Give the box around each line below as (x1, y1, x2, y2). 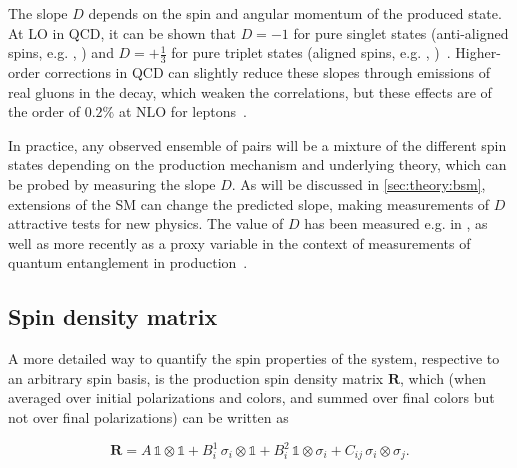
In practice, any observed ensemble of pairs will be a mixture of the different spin (8, 134, 507, 155)
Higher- (455, 42, 501, 63)
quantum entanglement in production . (8, 252, 248, 273)
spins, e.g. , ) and (8, 42, 114, 63)
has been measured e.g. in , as (304, 213, 488, 234)
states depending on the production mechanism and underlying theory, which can (8, 154, 507, 175)
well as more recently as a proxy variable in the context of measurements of (8, 232, 471, 253)
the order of (8, 101, 81, 122)
